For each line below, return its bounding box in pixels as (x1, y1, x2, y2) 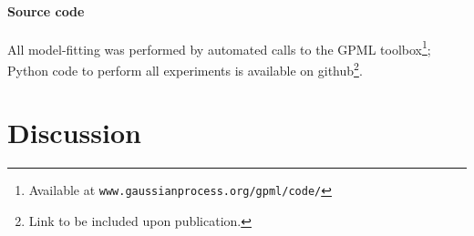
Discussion (7, 114, 141, 151)
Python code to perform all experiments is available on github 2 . (7, 58, 363, 79)
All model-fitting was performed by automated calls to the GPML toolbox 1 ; (7, 36, 431, 58)
